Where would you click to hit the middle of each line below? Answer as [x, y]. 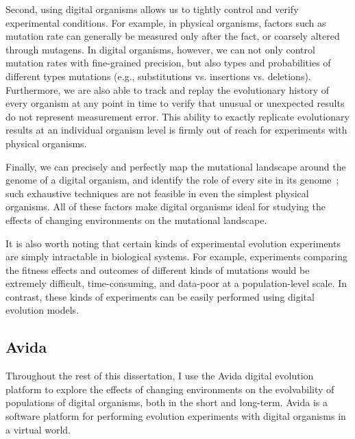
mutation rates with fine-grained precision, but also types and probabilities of [168, 63]
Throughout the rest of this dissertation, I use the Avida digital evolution [160, 376]
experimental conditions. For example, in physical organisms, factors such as [166, 22]
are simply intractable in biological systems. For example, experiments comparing [176, 256]
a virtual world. [38, 429]
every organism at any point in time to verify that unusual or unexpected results [175, 103]
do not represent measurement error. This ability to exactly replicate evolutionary [177, 116]
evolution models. [42, 310]
